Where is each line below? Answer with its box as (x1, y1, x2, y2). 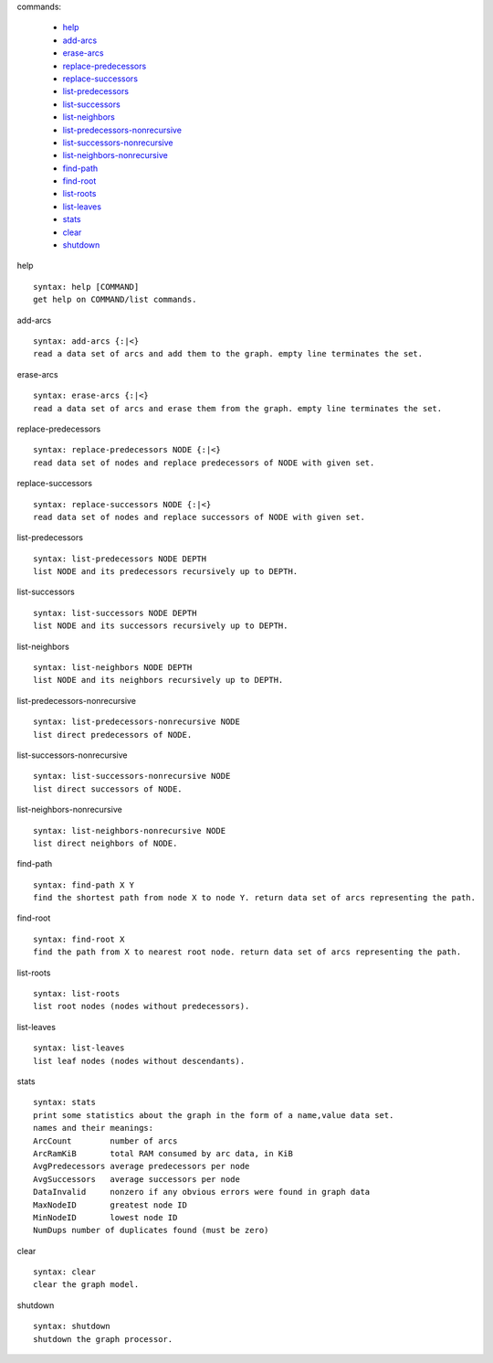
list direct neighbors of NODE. (33, 837, 178, 848)
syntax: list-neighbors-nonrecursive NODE (33, 825, 226, 836)
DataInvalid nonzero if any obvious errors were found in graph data (33, 1187, 371, 1198)
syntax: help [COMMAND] (33, 282, 140, 292)
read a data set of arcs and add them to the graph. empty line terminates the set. (33, 348, 424, 359)
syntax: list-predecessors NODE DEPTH (33, 553, 207, 564)
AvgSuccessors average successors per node (33, 1174, 241, 1184)
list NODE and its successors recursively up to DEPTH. (33, 621, 288, 631)
